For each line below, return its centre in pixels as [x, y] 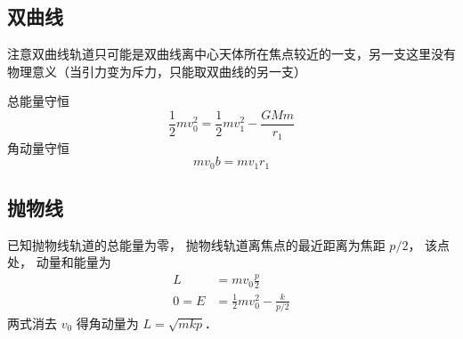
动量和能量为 [73, 262]
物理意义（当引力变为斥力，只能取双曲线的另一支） [157, 71]
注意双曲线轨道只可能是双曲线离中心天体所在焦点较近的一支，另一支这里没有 [231, 54]
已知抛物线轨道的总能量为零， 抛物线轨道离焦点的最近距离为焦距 [196, 244]
